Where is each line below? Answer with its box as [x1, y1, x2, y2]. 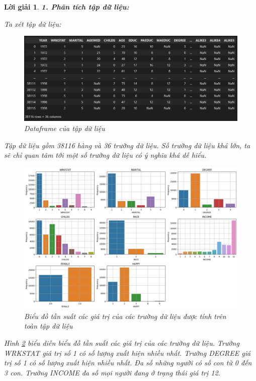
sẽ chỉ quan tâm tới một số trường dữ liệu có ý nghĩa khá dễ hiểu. [4, 150, 207, 160]
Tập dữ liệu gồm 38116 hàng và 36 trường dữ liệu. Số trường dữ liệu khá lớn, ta [4, 140, 250, 150]
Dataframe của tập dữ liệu [24, 122, 105, 133]
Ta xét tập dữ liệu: [4, 18, 61, 29]
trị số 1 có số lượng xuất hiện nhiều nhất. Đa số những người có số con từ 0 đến [4, 357, 252, 368]
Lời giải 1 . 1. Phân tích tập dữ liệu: [4, 2, 129, 12]
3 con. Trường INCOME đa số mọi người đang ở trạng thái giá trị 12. [4, 367, 220, 377]
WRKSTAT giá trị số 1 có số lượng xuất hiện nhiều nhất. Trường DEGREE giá [4, 347, 251, 358]
